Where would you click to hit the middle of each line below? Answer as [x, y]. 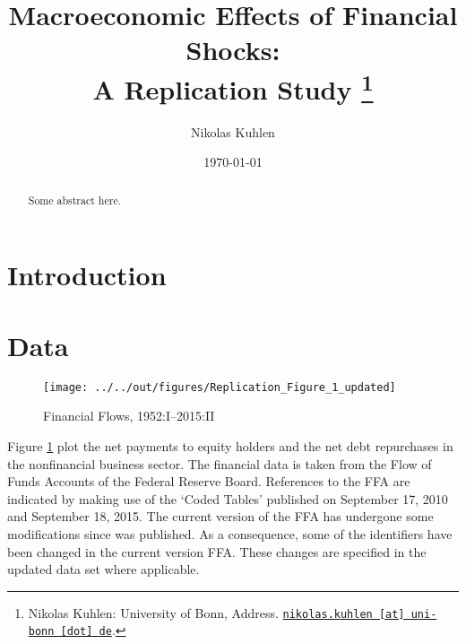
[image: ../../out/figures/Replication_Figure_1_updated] [220, 387]
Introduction [87, 275]
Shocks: [233, 50]
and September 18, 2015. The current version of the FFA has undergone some [220, 516]
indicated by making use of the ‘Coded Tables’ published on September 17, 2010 [228, 498]
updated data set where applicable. [104, 569]
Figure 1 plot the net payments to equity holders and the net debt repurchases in [230, 446]
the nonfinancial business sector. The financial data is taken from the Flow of [220, 463]
